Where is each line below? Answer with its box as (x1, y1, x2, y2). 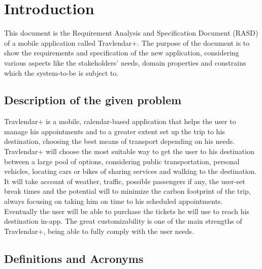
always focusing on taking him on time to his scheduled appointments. (4, 196, 223, 206)
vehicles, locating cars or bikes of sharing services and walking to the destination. (4, 166, 257, 176)
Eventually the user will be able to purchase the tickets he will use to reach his (4, 205, 249, 216)
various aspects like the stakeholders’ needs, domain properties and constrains (4, 57, 246, 68)
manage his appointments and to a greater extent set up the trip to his (4, 126, 225, 136)
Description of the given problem (4, 92, 182, 108)
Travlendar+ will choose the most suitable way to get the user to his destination (4, 146, 254, 157)
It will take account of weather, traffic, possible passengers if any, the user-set (4, 175, 245, 186)
